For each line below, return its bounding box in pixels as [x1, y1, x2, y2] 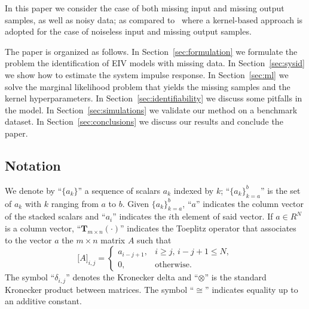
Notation [5, 156, 61, 174]
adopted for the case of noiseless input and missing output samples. [5, 25, 252, 38]
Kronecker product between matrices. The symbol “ [5, 283, 194, 295]
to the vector [5, 233, 52, 246]
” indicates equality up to [205, 283, 298, 295]
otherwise [155, 260, 189, 269]
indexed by [173, 184, 214, 196]
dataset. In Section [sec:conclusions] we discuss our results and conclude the [5, 115, 283, 128]
